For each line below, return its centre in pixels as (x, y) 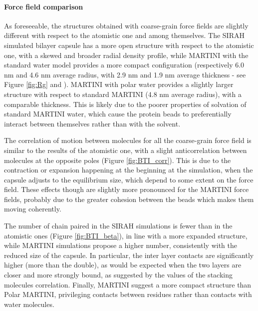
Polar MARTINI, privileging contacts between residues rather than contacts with (128, 294)
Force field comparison (44, 6)
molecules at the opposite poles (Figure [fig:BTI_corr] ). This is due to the (118, 160)
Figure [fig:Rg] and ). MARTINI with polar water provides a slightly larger (119, 84)
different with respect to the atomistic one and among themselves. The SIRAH (124, 35)
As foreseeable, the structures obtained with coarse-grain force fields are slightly (126, 25)
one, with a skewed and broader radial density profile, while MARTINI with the (126, 55)
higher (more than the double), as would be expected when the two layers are (123, 265)
